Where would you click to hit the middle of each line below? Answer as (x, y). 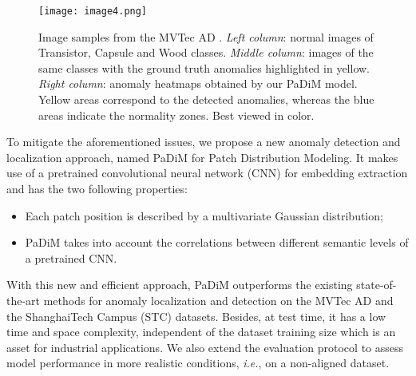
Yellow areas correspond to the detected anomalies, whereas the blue (206, 99)
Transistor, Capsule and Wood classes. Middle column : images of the (206, 52)
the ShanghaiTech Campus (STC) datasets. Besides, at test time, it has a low (196, 316)
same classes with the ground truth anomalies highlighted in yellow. (204, 67)
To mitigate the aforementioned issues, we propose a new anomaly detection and (204, 142)
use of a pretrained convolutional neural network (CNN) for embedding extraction (207, 173)
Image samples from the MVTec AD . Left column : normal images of (206, 36)
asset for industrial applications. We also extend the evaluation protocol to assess (205, 347)
